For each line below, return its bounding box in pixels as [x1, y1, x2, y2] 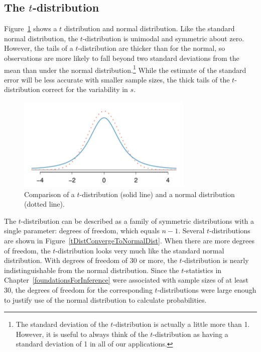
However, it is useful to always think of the [16, 328, 148, 339]
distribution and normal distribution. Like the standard [64, 23, 235, 34]
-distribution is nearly [182, 255, 249, 266]
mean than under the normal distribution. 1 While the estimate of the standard [4, 63, 246, 75]
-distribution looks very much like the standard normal [55, 245, 224, 255]
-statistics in [184, 265, 222, 275]
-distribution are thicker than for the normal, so [78, 43, 225, 53]
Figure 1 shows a [4, 23, 57, 34]
